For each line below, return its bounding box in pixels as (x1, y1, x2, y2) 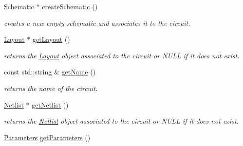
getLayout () (32, 34, 70, 44)
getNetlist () (32, 99, 69, 109)
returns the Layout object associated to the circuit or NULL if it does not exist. (4, 50, 240, 60)
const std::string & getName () (4, 67, 96, 77)
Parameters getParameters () (4, 132, 91, 142)
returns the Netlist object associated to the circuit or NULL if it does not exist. (4, 116, 239, 126)
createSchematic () (42, 1, 98, 11)
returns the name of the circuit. (4, 83, 98, 93)
